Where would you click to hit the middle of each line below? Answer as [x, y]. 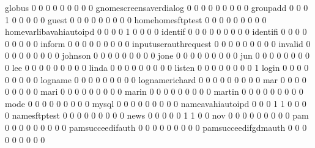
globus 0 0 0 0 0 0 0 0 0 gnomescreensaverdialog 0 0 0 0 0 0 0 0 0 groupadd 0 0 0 [157, 7]
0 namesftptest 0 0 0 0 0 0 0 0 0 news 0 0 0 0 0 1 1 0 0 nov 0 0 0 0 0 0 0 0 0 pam [157, 115]
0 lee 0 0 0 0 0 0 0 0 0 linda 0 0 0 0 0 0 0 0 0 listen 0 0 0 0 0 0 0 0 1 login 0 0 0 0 [157, 67]
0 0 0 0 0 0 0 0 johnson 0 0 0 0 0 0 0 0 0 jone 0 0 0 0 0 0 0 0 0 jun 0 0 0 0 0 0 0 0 [157, 55]
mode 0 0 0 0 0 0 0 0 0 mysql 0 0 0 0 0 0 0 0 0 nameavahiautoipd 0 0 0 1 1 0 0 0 [156, 103]
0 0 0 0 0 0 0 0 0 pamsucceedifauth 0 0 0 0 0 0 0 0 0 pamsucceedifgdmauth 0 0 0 [156, 127]
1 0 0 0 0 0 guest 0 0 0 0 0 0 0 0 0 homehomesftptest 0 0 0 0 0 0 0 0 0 [136, 19]
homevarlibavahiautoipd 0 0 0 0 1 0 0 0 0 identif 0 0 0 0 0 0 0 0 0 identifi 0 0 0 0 [156, 31]
